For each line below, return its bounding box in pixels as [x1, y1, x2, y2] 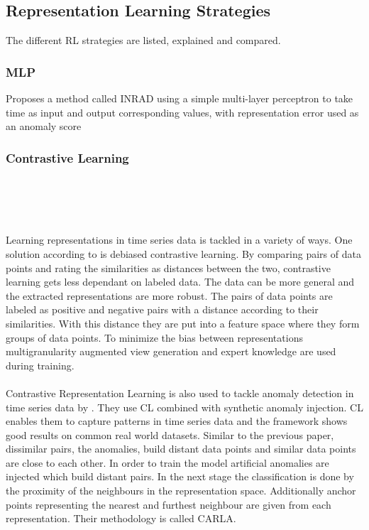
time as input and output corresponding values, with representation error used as [6, 104, 359, 119]
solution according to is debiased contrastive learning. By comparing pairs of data [6, 246, 361, 261]
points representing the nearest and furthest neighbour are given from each [6, 497, 331, 512]
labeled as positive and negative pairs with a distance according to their [6, 302, 319, 317]
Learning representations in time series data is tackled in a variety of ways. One [6, 232, 353, 247]
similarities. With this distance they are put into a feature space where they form [6, 315, 360, 330]
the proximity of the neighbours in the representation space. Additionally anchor [6, 483, 356, 498]
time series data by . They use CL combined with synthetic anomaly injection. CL [6, 399, 363, 414]
